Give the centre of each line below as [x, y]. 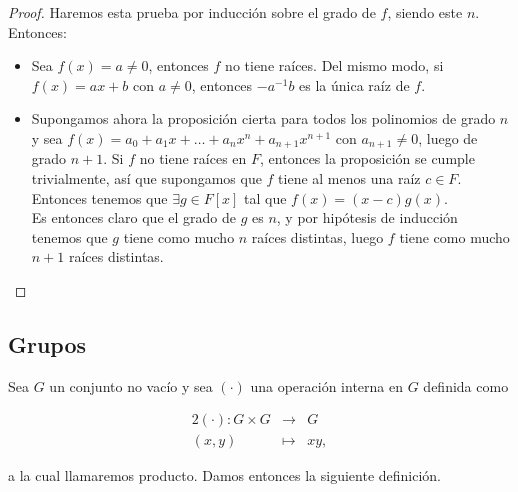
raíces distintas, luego [317, 236]
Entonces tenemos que [99, 197]
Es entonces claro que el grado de [133, 217]
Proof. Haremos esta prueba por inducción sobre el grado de [192, 12]
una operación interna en [327, 385]
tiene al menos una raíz [349, 178]
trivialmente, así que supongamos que [146, 178]
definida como [466, 385]
